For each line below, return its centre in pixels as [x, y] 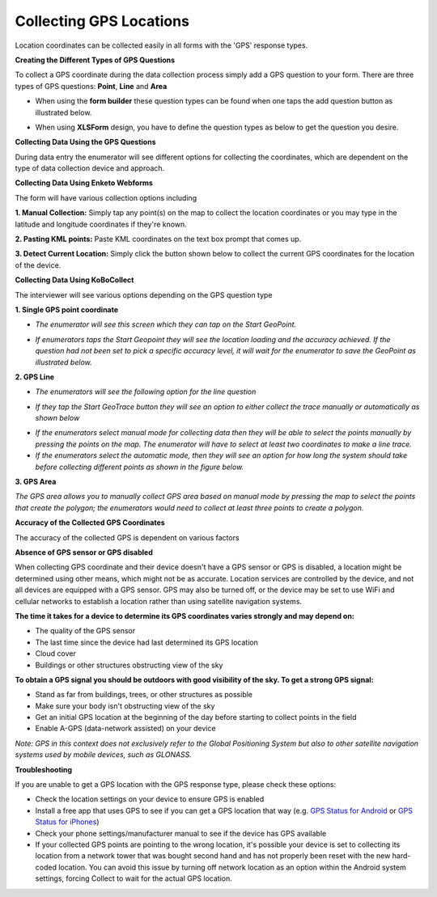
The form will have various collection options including [106, 197]
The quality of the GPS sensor [85, 631]
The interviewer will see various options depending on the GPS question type [144, 294]
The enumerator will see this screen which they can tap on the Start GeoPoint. [166, 324]
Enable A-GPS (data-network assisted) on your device [125, 729]
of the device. [38, 265]
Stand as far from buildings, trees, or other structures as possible [144, 695]
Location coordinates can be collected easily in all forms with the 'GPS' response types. [161, 45]
